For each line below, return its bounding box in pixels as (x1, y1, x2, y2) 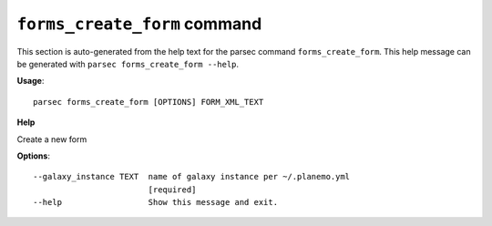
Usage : (16, 76, 45, 87)
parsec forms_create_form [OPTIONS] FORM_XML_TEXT (33, 97, 264, 107)
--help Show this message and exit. (33, 197, 278, 208)
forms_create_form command (16, 14, 262, 34)
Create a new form (16, 133, 87, 145)
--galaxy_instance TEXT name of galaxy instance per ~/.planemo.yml (33, 171, 351, 182)
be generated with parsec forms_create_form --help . (16, 58, 240, 69)
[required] (148, 184, 197, 195)
